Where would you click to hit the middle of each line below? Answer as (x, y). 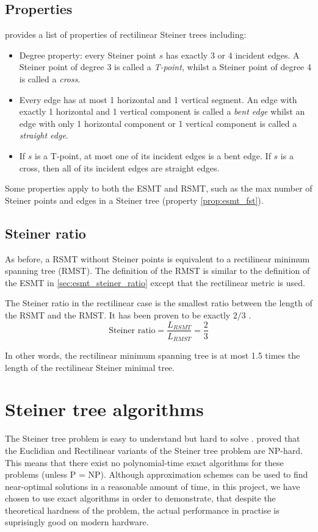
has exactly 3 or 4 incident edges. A (233, 55)
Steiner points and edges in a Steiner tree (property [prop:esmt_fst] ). (134, 200)
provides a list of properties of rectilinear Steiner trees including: (126, 34)
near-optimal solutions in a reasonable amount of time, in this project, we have (153, 486)
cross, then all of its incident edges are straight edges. (119, 167)
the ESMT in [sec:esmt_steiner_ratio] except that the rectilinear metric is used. (155, 282)
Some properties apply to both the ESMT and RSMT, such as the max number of (159, 188)
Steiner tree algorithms (104, 409)
